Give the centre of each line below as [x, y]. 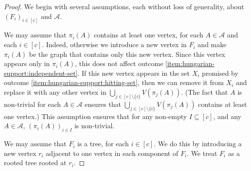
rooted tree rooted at [35, 162]
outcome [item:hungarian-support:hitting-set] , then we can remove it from [114, 82]
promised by [220, 73]
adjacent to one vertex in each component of [112, 153]
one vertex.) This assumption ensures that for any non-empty [96, 116]
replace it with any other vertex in [55, 92]
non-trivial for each [33, 104]
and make [212, 44]
